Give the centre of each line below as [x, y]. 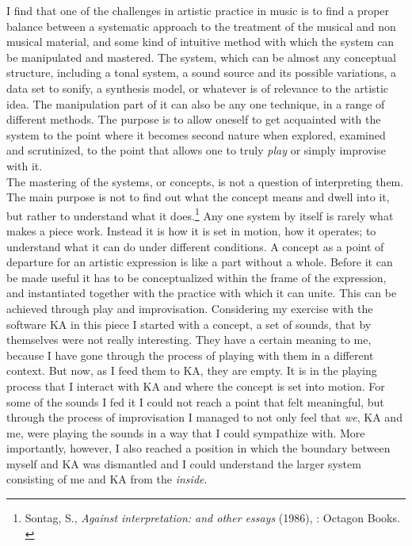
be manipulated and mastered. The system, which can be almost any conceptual [201, 57]
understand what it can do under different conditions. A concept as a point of [195, 246]
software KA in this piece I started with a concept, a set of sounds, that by [189, 324]
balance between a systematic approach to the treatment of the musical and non [201, 26]
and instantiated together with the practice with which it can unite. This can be [202, 293]
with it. [25, 165]
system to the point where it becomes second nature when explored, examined [196, 134]
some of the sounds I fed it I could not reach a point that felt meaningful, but [195, 401]
